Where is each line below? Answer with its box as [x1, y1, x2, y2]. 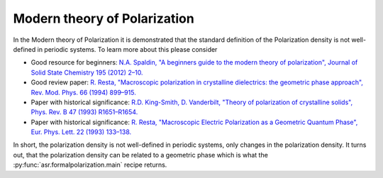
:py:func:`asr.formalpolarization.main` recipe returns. [13, 160, 167, 169]
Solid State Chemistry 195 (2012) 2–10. [30, 68, 143, 77]
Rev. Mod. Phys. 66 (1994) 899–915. [30, 88, 136, 96]
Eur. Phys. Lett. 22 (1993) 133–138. [30, 128, 132, 136]
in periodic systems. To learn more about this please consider [37, 45, 218, 53]
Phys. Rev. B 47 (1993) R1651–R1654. [30, 108, 138, 116]
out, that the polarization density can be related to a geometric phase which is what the [13, 150, 269, 159]
